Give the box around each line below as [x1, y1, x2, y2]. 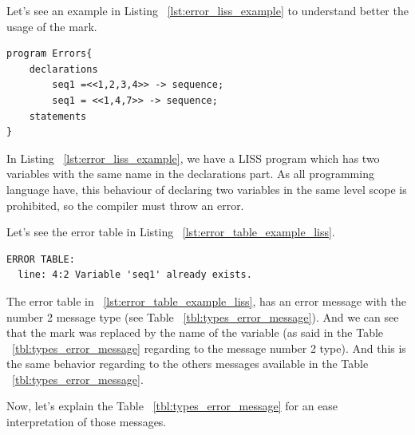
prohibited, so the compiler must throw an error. [6, 196, 244, 213]
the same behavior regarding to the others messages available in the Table [6, 355, 369, 372]
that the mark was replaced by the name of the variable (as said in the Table [6, 324, 384, 341]
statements [29, 110, 87, 122]
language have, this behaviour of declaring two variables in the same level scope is [6, 180, 407, 197]
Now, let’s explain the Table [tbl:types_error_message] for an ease [6, 397, 338, 414]
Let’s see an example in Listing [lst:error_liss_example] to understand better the [6, 2, 409, 18]
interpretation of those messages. [6, 413, 167, 430]
